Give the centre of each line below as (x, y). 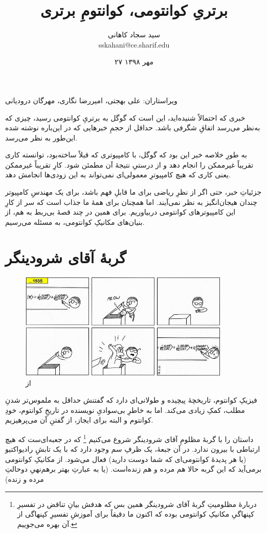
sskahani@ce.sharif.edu (134, 44)
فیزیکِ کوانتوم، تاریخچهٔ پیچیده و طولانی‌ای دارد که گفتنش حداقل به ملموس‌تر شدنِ (131, 400)
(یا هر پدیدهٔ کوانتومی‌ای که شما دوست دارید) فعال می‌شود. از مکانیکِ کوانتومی (126, 459)
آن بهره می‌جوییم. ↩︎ (47, 524)
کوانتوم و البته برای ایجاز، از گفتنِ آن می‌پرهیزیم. (79, 420)
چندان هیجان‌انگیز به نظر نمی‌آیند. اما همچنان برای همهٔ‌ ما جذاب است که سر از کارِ (131, 202)
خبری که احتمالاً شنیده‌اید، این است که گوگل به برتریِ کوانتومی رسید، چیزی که (125, 117)
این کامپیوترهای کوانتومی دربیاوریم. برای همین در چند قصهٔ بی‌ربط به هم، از (120, 212)
